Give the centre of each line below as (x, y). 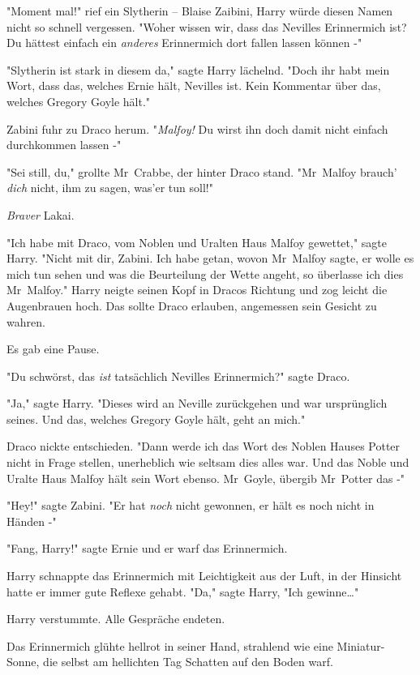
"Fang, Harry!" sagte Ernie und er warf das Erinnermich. (147, 548)
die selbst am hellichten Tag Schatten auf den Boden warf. (188, 662)
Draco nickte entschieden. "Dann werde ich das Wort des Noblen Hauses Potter (204, 446)
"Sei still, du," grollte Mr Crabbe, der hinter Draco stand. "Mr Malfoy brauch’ (202, 171)
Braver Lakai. (41, 214)
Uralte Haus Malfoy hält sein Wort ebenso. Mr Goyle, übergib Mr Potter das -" (206, 478)
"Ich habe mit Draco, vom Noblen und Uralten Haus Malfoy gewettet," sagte (197, 242)
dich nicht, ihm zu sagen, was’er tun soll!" (110, 188)
